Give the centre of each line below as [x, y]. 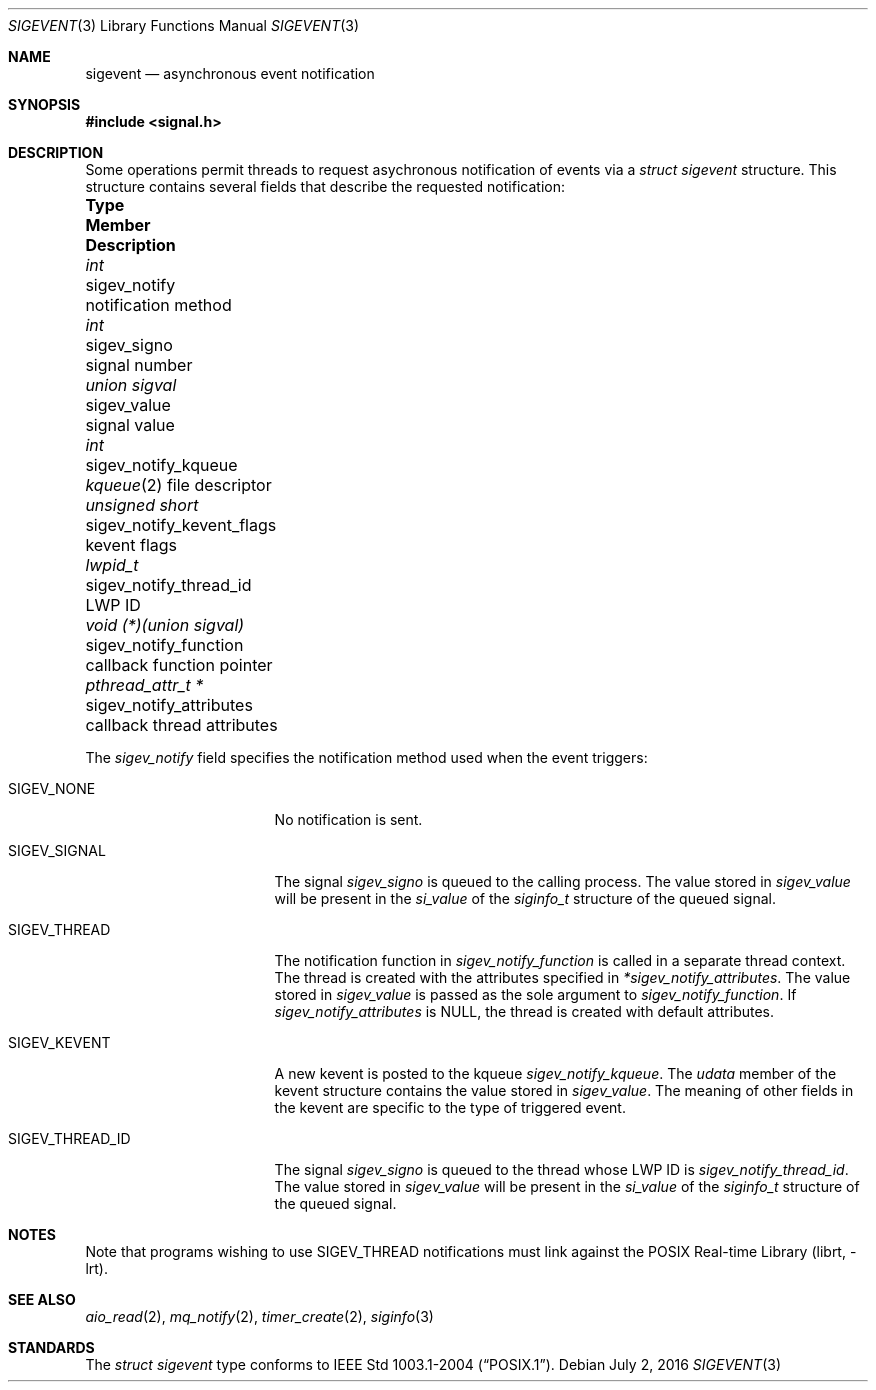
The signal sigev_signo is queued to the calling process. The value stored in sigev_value [562, 881]
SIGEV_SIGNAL [57, 850]
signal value [130, 425]
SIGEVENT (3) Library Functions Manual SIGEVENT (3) [184, 25]
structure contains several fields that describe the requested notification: [325, 186]
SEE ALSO [42, 1299]
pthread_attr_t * [144, 685]
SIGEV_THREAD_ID [69, 1138]
